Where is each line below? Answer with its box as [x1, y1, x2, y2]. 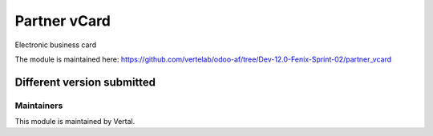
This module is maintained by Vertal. [14, 117, 136, 126]
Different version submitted [14, 75, 156, 89]
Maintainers [14, 100, 63, 111]
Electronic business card [14, 40, 96, 50]
